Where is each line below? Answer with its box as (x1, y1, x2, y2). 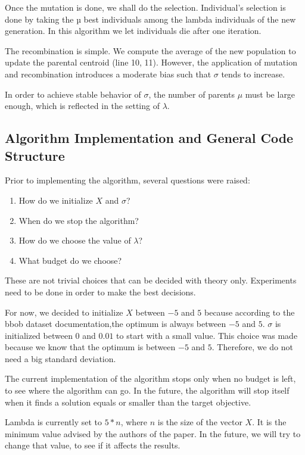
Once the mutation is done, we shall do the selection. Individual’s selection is (5, 1, 286, 13)
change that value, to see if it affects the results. (5, 439, 180, 451)
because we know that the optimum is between (5, 341, 176, 353)
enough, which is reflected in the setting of (5, 99, 160, 112)
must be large (245, 88, 295, 100)
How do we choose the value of (18, 234, 131, 247)
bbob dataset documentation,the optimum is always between (5, 317, 226, 330)
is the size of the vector (157, 416, 242, 428)
